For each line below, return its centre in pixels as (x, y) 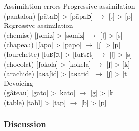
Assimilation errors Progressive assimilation (69, 6)
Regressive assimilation (39, 25)
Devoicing (19, 83)
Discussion (25, 124)
